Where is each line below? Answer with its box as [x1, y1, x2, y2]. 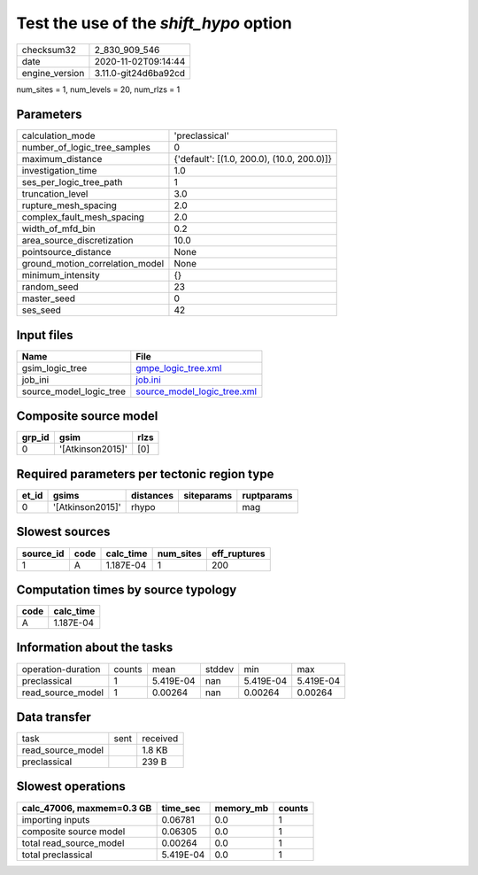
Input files [16, 328, 74, 343]
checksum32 [21, 43, 77, 56]
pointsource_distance [21, 246, 112, 259]
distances [131, 490, 174, 501]
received [142, 732, 179, 745]
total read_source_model [21, 837, 125, 849]
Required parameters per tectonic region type [16, 466, 274, 482]
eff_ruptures [211, 547, 266, 560]
